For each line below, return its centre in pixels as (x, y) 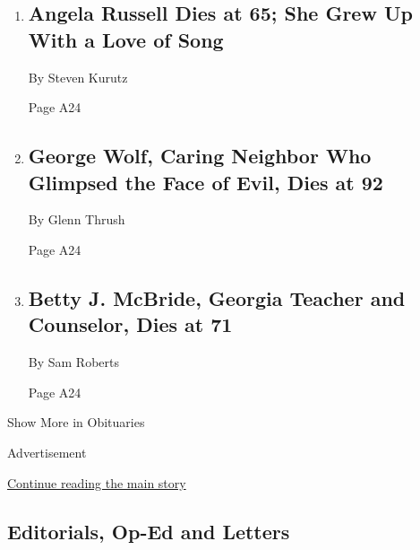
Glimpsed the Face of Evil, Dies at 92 (206, 182)
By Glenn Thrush (77, 219)
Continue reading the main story (97, 482)
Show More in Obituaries (76, 422)
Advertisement (47, 452)
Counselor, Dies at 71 (130, 324)
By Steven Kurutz (78, 77)
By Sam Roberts (74, 362)
